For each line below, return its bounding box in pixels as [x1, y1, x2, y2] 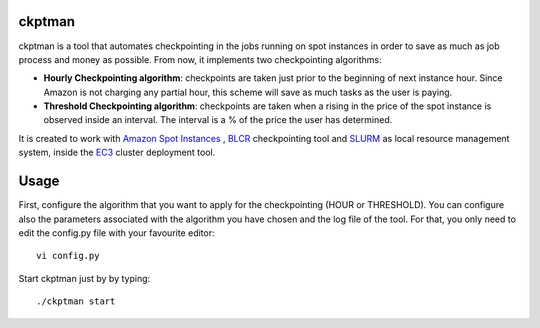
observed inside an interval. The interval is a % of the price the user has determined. [43, 114, 393, 126]
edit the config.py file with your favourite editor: [18, 226, 215, 239]
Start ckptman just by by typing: [18, 272, 151, 284]
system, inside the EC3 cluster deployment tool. [18, 146, 216, 159]
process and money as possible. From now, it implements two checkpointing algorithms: [18, 53, 382, 65]
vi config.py [36, 250, 100, 262]
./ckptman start [36, 296, 116, 307]
